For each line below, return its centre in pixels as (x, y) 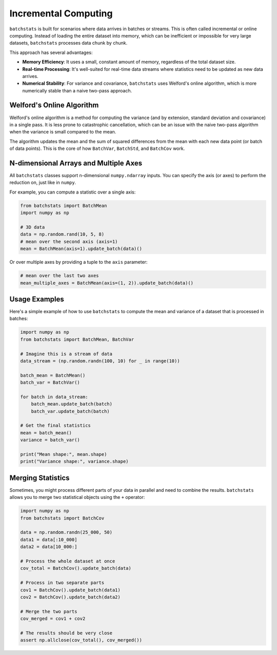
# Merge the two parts (49, 611)
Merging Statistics (39, 478)
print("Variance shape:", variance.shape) (74, 461)
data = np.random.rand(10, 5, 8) (62, 234)
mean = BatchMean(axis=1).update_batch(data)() (81, 249)
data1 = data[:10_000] (49, 540)
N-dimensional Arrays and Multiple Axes (76, 163)
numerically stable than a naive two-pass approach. (77, 90)
